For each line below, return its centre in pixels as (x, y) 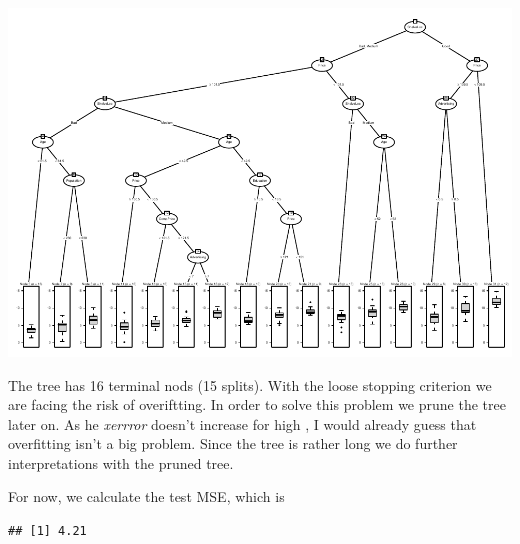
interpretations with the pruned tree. (121, 462)
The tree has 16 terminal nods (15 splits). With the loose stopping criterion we (250, 384)
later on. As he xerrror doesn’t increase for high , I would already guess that (242, 423)
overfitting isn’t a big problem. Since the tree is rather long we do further (233, 443)
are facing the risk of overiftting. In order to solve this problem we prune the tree (257, 404)
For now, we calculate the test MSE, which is (146, 496)
